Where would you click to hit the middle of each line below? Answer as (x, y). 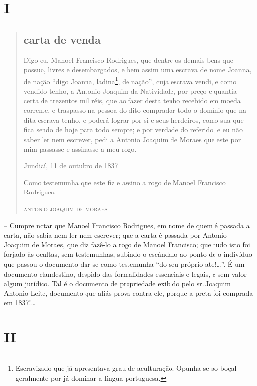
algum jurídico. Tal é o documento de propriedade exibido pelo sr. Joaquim (117, 283)
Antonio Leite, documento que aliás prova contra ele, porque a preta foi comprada (128, 293)
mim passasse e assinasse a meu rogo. (80, 149)
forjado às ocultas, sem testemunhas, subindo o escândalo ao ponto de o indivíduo (128, 254)
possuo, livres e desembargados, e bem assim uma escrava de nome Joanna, (137, 70)
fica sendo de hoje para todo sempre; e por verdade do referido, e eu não (133, 129)
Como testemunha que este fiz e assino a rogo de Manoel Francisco (125, 182)
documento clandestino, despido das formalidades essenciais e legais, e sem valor (125, 273)
